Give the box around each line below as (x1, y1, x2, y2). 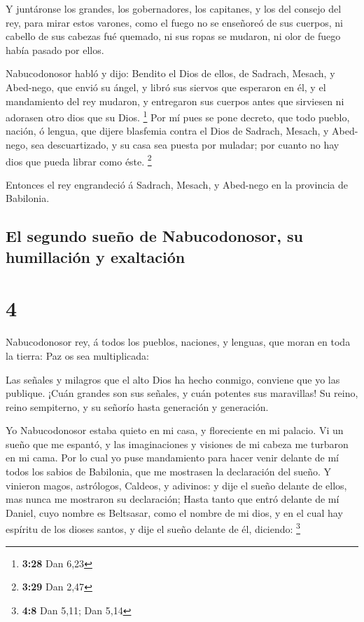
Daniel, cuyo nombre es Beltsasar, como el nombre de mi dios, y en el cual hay (6, 505, 343, 520)
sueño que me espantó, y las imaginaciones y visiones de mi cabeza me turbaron (6, 436, 349, 451)
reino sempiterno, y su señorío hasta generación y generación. (6, 399, 269, 414)
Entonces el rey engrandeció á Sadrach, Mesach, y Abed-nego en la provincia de (6, 177, 348, 191)
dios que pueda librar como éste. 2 (6, 151, 152, 168)
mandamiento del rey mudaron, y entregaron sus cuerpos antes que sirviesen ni (6, 93, 344, 108)
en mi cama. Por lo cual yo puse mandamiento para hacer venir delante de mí (6, 450, 339, 465)
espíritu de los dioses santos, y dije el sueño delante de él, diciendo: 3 (6, 520, 300, 536)
